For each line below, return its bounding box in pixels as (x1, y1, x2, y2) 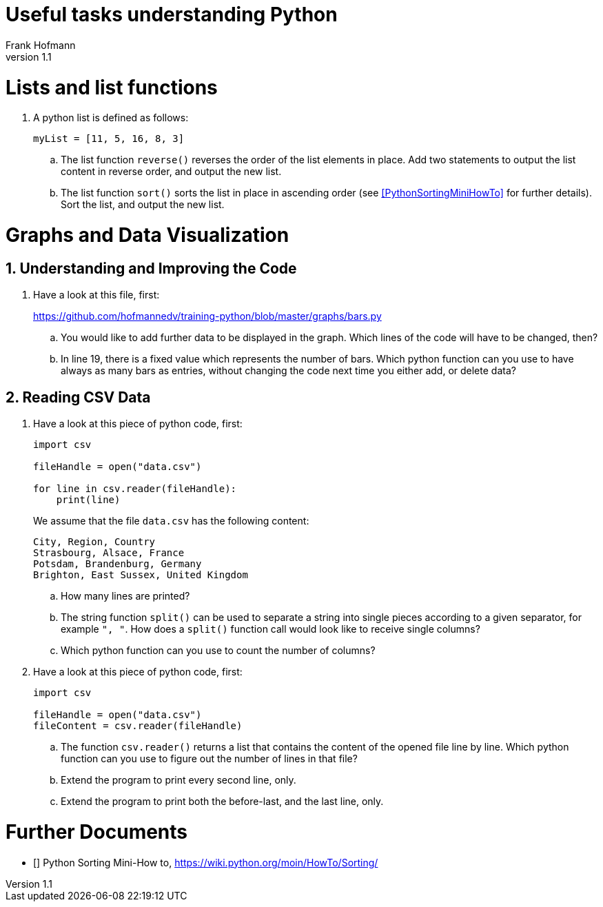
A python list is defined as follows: (33, 112, 189, 124)
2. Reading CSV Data (6, 388, 151, 406)
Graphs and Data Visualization (6, 223, 289, 247)
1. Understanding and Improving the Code (6, 259, 297, 277)
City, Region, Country (33, 536, 156, 548)
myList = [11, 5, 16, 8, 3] (33, 133, 185, 145)
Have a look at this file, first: (33, 289, 160, 301)
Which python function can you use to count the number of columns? (61, 644, 376, 657)
